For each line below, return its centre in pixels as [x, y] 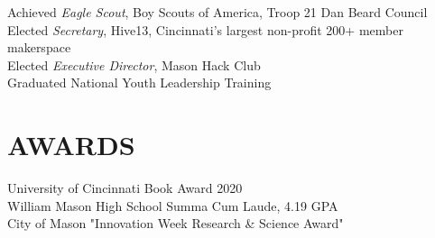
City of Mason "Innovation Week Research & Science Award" [176, 223]
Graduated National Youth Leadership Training [139, 82]
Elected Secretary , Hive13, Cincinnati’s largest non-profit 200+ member [205, 29]
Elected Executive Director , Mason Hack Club [134, 64]
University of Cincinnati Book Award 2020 [125, 188]
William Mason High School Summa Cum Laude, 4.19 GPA [173, 205]
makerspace [39, 47]
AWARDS [71, 145]
